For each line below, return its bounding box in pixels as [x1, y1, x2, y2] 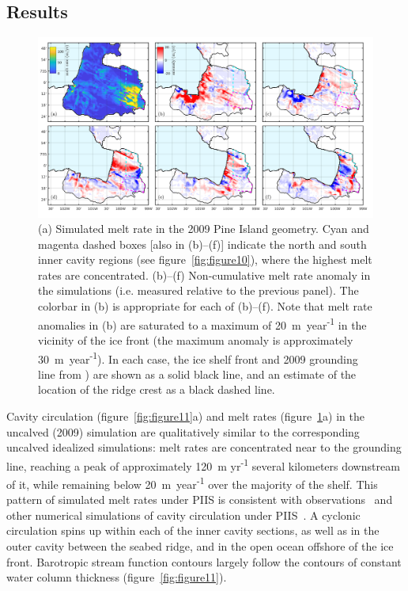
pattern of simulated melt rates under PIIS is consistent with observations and [6, 491, 393, 508]
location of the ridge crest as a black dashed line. [38, 381, 275, 398]
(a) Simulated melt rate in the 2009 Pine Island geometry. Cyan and [38, 220, 369, 237]
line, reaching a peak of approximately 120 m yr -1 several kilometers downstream [6, 455, 400, 474]
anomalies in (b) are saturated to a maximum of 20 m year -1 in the [38, 314, 367, 333]
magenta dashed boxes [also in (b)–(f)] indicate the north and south [38, 235, 367, 252]
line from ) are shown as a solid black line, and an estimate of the [38, 365, 357, 382]
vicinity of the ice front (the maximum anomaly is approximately [38, 331, 353, 348]
